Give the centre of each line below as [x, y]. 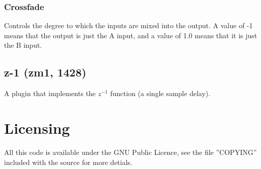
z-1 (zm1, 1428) [45, 72]
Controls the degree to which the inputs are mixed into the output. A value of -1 [128, 25]
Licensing [37, 128]
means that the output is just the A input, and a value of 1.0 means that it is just [131, 35]
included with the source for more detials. [68, 162]
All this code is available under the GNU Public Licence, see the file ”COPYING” [130, 152]
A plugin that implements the [50, 93]
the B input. [23, 45]
